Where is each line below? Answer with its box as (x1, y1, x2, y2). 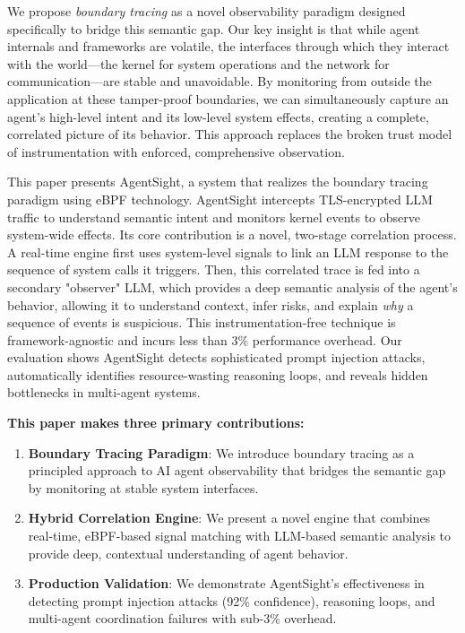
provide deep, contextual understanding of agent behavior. (28, 543, 349, 562)
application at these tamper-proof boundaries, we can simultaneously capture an (7, 89, 449, 108)
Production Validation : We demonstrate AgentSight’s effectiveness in (28, 574, 425, 593)
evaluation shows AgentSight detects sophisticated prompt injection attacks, (7, 348, 426, 367)
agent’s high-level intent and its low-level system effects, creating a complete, (7, 107, 429, 126)
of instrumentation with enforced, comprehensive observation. (7, 142, 345, 160)
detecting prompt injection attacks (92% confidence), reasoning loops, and (28, 591, 435, 610)
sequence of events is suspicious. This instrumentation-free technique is (7, 313, 396, 332)
